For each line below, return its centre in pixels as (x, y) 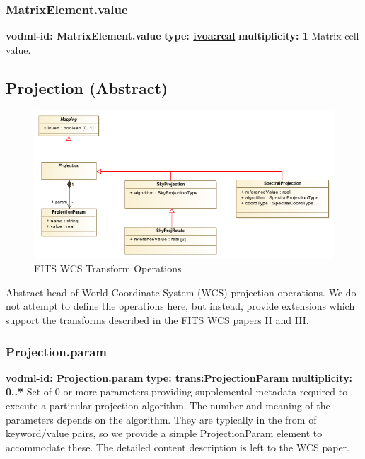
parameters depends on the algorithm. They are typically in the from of (161, 419)
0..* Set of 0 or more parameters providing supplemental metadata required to (177, 391)
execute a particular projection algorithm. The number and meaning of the (168, 406)
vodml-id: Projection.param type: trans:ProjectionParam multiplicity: (179, 377)
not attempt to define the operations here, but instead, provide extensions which (180, 306)
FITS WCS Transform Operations (108, 268)
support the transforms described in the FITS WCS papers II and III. (157, 320)
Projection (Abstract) (87, 87)
